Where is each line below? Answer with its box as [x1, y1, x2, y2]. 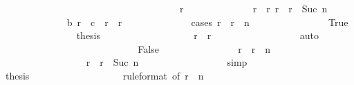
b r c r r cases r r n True [66, 14, 348, 29]
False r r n [138, 41, 271, 56]
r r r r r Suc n [179, 1, 328, 15]
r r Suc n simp [86, 55, 248, 69]
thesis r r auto [76, 28, 319, 42]
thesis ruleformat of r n [5, 68, 204, 82]
